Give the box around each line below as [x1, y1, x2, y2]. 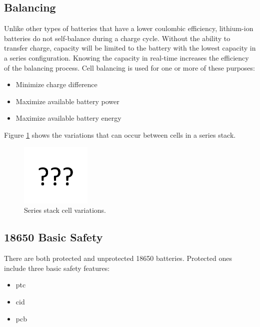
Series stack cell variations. [24, 205, 106, 215]
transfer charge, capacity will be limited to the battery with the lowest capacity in [4, 43, 256, 53]
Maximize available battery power [15, 96, 119, 106]
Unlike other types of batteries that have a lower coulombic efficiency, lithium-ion [4, 23, 253, 34]
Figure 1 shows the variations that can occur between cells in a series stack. [4, 129, 236, 140]
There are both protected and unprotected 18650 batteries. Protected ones [4, 253, 232, 263]
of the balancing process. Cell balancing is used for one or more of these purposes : [4, 62, 255, 73]
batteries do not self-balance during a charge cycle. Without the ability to [4, 33, 230, 43]
